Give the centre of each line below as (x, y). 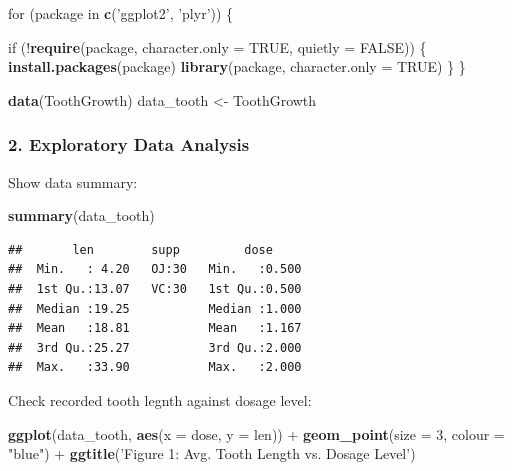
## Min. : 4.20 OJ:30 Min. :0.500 (155, 269)
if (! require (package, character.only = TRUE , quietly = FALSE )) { (217, 46)
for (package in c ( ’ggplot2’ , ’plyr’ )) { (121, 13)
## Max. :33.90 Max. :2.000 (155, 367)
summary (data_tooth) (81, 215)
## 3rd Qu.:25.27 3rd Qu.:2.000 (155, 347)
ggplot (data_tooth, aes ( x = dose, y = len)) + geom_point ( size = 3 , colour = (256, 433)
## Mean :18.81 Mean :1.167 (155, 328)
